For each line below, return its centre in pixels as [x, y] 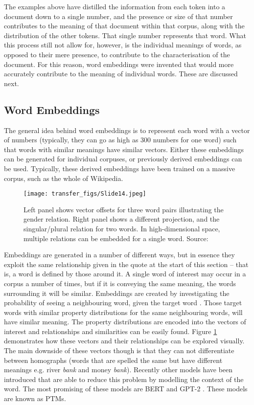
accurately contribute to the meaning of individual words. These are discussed [121, 74]
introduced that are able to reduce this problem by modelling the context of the [124, 379]
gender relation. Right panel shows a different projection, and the [122, 219]
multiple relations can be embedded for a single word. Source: [116, 238]
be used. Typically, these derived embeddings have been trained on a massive [120, 168]
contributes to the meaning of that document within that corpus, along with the [124, 26]
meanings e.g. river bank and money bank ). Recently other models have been [118, 370]
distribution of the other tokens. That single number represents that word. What [125, 35]
